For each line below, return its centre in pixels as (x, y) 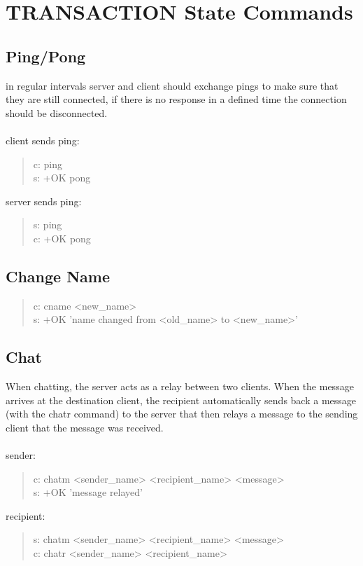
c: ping (48, 164)
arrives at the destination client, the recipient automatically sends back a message (181, 400)
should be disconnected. (57, 112)
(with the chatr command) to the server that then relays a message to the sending (182, 414)
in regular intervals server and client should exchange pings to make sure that (172, 85)
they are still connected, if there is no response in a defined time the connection (176, 99)
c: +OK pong (62, 238)
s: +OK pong (62, 178)
